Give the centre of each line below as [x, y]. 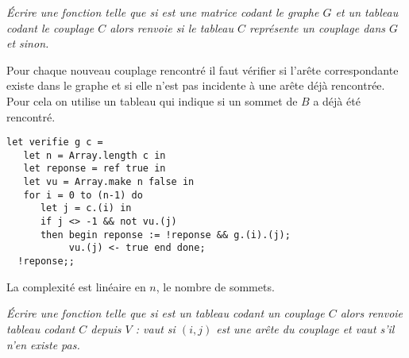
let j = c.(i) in [86, 208]
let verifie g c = [55, 142]
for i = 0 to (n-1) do [83, 195]
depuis [106, 328]
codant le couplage [50, 27]
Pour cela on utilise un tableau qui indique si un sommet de [152, 100]
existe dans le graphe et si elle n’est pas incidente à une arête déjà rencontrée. [196, 85]
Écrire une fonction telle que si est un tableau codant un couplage [166, 313]
